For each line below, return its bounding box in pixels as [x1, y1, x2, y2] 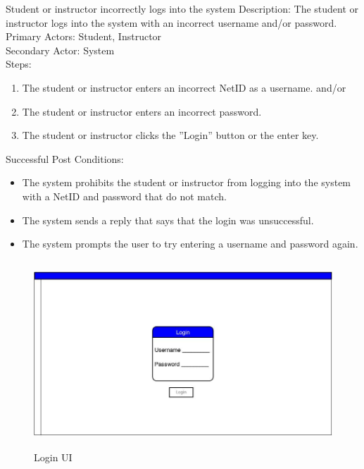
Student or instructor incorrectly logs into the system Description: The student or [6, 1, 359, 16]
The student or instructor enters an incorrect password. [22, 104, 262, 118]
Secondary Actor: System [6, 42, 115, 57]
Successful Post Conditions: [6, 151, 124, 166]
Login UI [34, 449, 73, 464]
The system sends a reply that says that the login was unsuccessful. [22, 212, 314, 227]
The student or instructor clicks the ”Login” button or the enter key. [22, 128, 319, 142]
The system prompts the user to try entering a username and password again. [22, 236, 358, 251]
